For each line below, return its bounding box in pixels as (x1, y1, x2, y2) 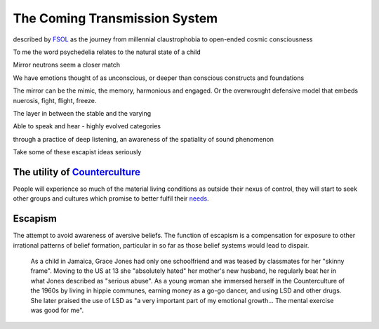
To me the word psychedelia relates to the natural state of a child (13, 48, 201, 56)
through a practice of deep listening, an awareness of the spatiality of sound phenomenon (13, 135, 274, 143)
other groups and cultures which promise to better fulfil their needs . (13, 194, 210, 203)
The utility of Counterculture (13, 166, 140, 178)
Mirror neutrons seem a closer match (13, 60, 121, 69)
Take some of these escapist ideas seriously (13, 148, 142, 156)
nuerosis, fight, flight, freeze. (13, 96, 97, 105)
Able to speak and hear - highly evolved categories (13, 122, 161, 130)
